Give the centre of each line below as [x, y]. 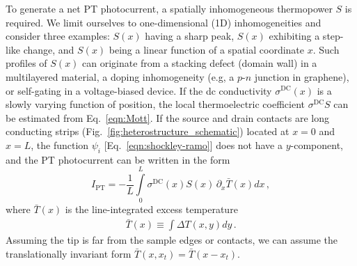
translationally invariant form [69, 253]
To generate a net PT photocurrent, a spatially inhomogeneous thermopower [169, 8]
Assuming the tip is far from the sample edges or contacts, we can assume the [172, 240]
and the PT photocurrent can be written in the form [118, 159]
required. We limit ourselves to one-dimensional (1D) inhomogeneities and [164, 22]
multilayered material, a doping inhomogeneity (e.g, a [120, 76]
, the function [60, 144]
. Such [326, 49]
